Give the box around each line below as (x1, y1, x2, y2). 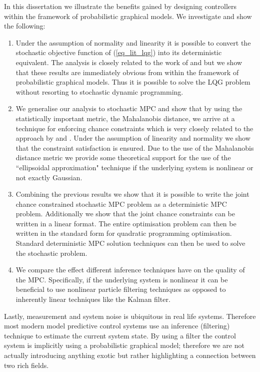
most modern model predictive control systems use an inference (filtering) (4, 320, 230, 331)
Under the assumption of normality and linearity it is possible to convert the (15, 37, 251, 48)
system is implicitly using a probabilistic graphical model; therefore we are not (4, 340, 244, 350)
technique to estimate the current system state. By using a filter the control (4, 330, 236, 340)
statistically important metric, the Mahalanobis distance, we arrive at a (15, 113, 235, 123)
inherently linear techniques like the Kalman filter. (15, 294, 170, 304)
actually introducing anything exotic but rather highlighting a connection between (4, 350, 256, 360)
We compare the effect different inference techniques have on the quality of (15, 264, 245, 275)
